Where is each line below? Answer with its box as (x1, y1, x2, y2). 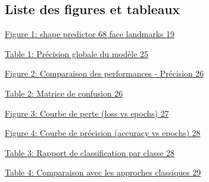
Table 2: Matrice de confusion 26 (5, 87, 123, 99)
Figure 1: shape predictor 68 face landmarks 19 (5, 28, 175, 40)
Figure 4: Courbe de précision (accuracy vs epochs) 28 (5, 127, 201, 139)
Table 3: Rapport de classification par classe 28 (5, 146, 175, 158)
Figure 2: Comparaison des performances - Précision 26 (5, 67, 204, 80)
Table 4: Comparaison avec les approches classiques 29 (5, 166, 201, 178)
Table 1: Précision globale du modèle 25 (5, 47, 148, 59)
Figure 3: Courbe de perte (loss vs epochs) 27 (5, 107, 169, 119)
